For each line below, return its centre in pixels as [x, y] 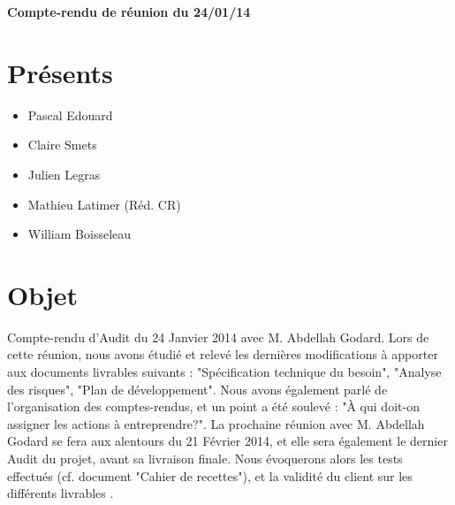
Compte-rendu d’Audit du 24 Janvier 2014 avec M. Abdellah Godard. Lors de [218, 337]
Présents [60, 72]
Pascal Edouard [70, 115]
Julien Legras [64, 174]
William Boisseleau [80, 234]
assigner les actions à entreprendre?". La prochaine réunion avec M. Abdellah [216, 423]
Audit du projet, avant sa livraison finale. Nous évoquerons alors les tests [205, 458]
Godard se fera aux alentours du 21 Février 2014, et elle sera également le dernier [227, 441]
